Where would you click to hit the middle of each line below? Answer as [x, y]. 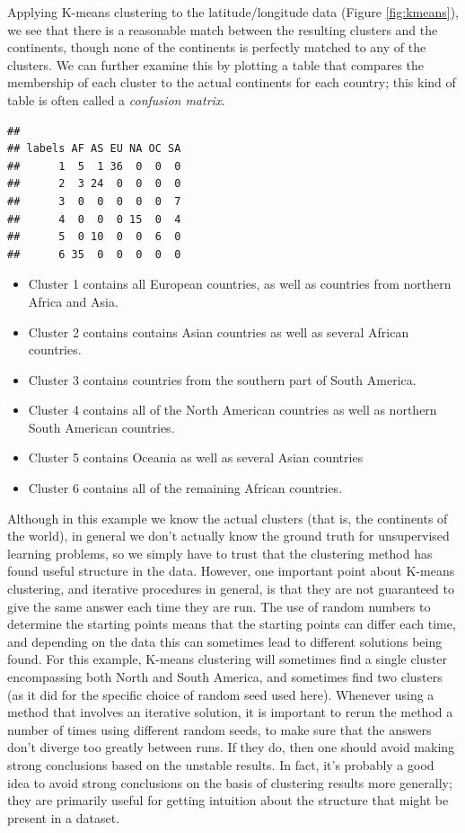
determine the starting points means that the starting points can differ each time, [232, 624]
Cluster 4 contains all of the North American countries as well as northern [232, 410]
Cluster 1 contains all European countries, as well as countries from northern [240, 284]
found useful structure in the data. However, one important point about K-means [231, 571]
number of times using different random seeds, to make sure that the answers [219, 729]
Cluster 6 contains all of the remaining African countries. [185, 488]
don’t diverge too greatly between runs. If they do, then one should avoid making [231, 747]
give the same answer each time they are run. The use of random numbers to [219, 606]
